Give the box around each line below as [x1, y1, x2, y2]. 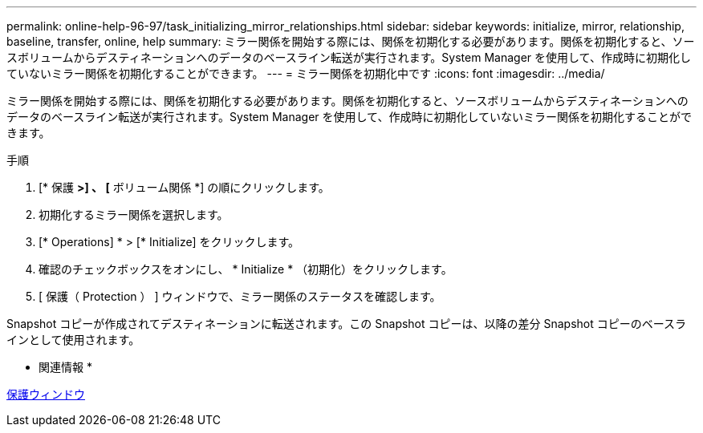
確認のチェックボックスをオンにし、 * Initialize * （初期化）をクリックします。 [39, 262, 453, 276]
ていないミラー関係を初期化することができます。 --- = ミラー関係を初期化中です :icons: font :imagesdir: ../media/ [6, 67, 605, 80]
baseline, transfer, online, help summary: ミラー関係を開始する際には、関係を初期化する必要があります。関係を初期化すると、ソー [6, 34, 695, 48]
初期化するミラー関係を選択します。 [39, 208, 229, 221]
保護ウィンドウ [6, 387, 85, 401]
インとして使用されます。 [6, 333, 140, 346]
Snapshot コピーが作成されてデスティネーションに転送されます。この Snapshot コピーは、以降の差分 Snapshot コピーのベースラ [6, 317, 687, 330]
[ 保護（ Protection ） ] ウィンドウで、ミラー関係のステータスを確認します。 [39, 289, 441, 303]
